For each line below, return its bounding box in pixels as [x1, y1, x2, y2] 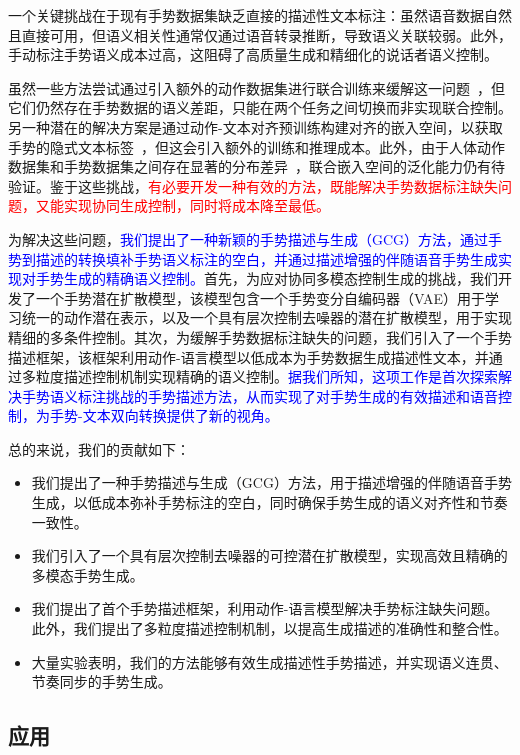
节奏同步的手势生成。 [31, 671, 172, 692]
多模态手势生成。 [31, 564, 144, 585]
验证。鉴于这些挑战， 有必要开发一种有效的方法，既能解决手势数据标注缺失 [8, 175, 498, 196]
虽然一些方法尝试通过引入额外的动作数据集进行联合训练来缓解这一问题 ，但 [8, 77, 505, 98]
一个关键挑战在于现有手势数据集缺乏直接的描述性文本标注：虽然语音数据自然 [8, 5, 512, 25]
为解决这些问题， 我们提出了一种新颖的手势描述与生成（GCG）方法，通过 [8, 228, 489, 249]
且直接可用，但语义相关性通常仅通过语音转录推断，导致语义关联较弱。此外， [8, 24, 512, 45]
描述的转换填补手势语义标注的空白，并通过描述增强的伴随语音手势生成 [35, 248, 498, 269]
